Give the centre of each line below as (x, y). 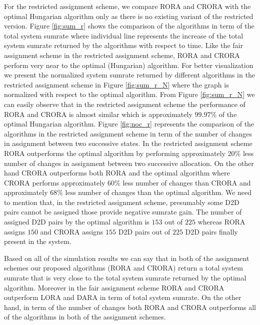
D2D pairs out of (144, 231)
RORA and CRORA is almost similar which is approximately (98, 114)
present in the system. (38, 241)
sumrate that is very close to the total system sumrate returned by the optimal (125, 278)
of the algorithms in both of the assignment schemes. (85, 317)
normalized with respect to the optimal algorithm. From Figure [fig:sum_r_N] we (129, 94)
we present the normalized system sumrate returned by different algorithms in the (129, 75)
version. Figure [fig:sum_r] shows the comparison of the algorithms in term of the (129, 26)
